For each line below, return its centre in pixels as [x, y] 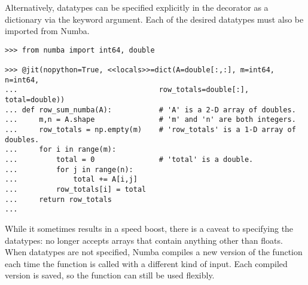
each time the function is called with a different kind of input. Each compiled [146, 263]
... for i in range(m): [61, 150]
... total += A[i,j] [71, 180]
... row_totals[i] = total [76, 189]
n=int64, [22, 80]
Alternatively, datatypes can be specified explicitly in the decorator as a [137, 7]
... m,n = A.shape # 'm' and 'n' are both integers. [150, 120]
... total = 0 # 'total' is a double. [129, 160]
